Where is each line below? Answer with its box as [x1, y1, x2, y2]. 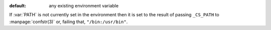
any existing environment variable [49, 3, 119, 8]
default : [9, 3, 27, 8]
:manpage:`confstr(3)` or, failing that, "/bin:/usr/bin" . [9, 19, 128, 25]
